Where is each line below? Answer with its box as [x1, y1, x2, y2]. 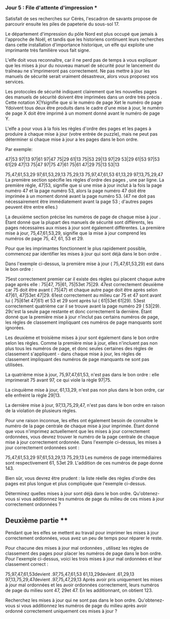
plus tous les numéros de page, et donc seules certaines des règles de [5, 346, 153, 352]
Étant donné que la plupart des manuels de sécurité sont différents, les [5, 219, 154, 225]
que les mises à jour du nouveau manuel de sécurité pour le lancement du [5, 63, 160, 69]
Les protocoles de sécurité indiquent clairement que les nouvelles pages [5, 89, 157, 95]
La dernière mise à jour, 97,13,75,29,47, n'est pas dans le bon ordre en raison [5, 402, 165, 408]
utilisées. [5, 362, 24, 368]
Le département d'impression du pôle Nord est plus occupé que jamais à [5, 31, 158, 37]
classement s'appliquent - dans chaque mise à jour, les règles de [5, 351, 141, 357]
